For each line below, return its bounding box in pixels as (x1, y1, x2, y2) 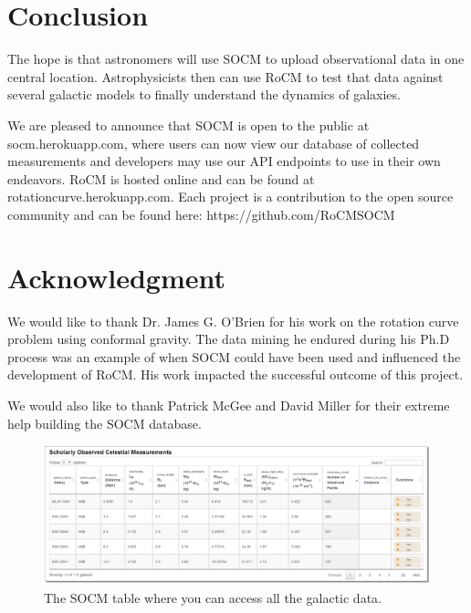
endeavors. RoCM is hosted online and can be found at (7, 169, 315, 188)
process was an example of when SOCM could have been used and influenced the (7, 347, 461, 366)
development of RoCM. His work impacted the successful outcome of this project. (7, 365, 464, 384)
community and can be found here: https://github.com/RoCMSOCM (7, 204, 395, 223)
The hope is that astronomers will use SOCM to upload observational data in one (7, 49, 465, 68)
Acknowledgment (7, 258, 225, 296)
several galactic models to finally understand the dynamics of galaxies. (7, 85, 401, 104)
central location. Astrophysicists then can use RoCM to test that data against (7, 67, 444, 86)
